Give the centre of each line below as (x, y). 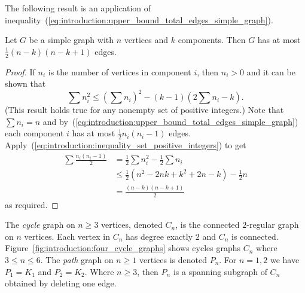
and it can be (271, 71)
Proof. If (20, 71)
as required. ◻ (32, 204)
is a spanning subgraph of (220, 271)
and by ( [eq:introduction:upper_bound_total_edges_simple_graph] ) (170, 121)
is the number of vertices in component (120, 71)
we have (285, 259)
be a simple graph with (71, 40)
